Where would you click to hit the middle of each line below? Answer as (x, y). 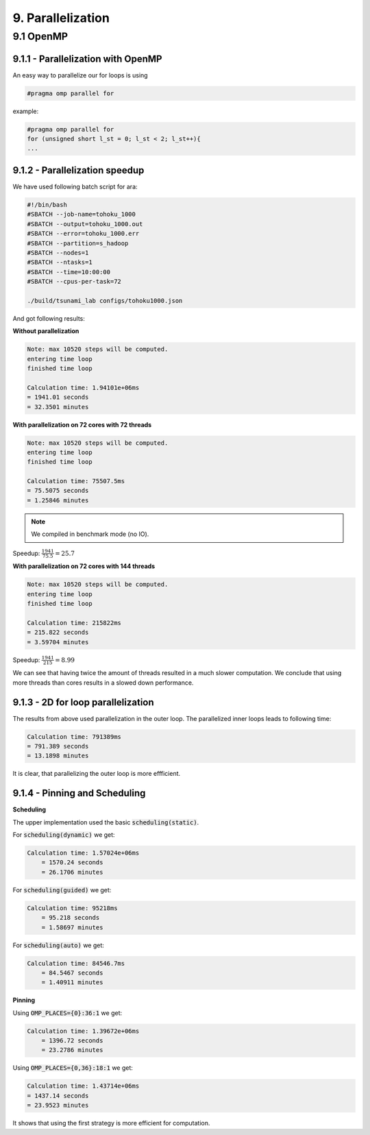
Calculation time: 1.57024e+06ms (83, 853)
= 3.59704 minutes (58, 642)
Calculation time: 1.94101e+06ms (83, 388)
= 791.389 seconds (58, 746)
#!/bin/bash (47, 205)
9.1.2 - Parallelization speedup (78, 170)
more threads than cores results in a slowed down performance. (103, 683)
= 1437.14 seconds (58, 1096)
